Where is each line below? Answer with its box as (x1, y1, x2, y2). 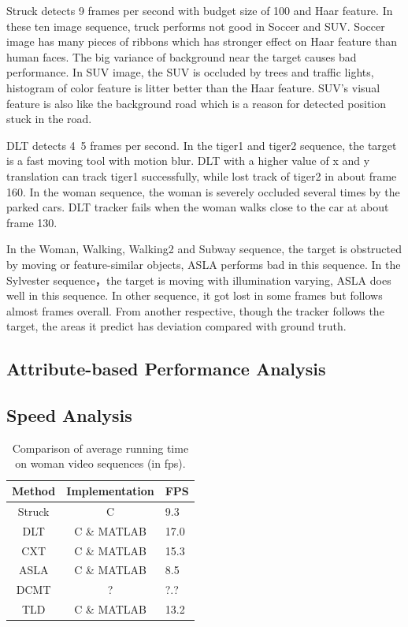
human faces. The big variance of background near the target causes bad (6, 48, 357, 65)
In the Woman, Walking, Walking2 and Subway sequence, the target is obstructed (6, 241, 402, 257)
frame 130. (6, 214, 57, 230)
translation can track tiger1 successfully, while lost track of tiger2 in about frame (6, 167, 397, 184)
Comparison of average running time (12, 439, 189, 456)
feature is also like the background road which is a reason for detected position (6, 95, 387, 111)
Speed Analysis (6, 403, 132, 427)
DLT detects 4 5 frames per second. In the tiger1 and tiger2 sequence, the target (6, 136, 397, 153)
